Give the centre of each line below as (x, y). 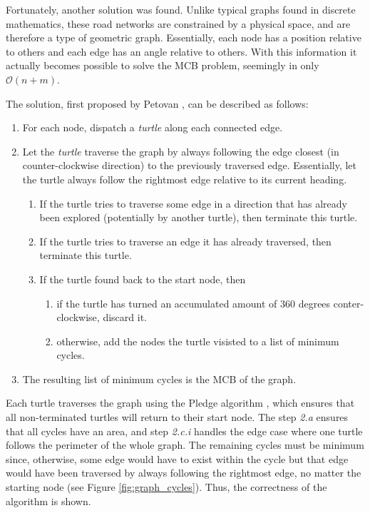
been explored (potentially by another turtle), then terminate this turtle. (199, 217)
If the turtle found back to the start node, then (143, 279)
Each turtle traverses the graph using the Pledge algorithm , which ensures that (180, 403)
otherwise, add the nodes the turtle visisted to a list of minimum (198, 341)
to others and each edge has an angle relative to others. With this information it (181, 51)
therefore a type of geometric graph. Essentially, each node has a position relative (184, 37)
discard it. (125, 317)
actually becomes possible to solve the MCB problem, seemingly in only (163, 65)
